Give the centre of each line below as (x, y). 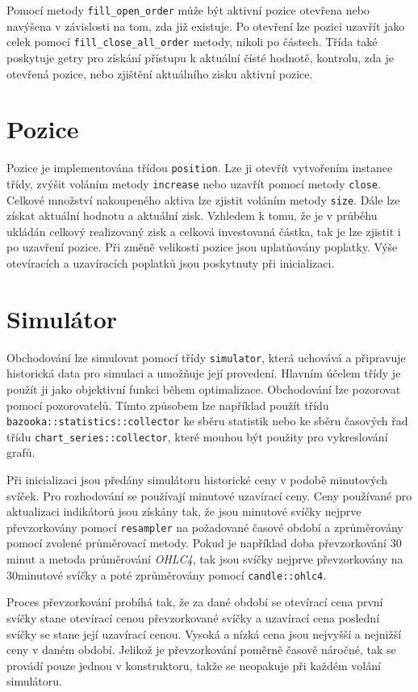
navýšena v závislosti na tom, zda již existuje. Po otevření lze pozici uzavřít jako (206, 25)
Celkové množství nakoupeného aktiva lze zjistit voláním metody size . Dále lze (203, 199)
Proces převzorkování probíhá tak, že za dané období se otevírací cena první (195, 602)
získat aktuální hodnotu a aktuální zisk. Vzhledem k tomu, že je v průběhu (192, 215)
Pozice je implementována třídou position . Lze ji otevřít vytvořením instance (200, 168)
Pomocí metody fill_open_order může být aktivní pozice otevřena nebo (188, 10)
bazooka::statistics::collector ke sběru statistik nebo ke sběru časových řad (207, 421)
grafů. (21, 452)
